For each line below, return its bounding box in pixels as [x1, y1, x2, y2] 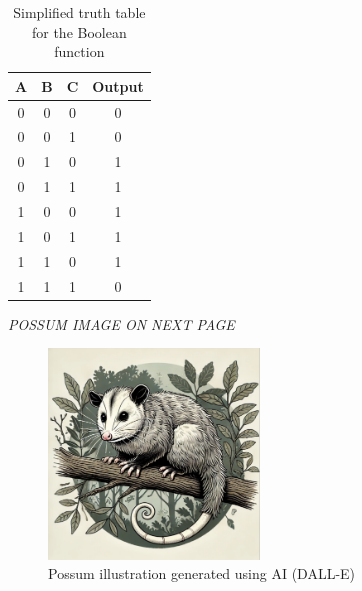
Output [92, 75, 144, 96]
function [54, 41, 105, 62]
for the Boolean [31, 21, 127, 42]
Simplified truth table [13, 2, 146, 22]
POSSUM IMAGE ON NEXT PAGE [8, 313, 235, 334]
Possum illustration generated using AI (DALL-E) [48, 563, 356, 584]
